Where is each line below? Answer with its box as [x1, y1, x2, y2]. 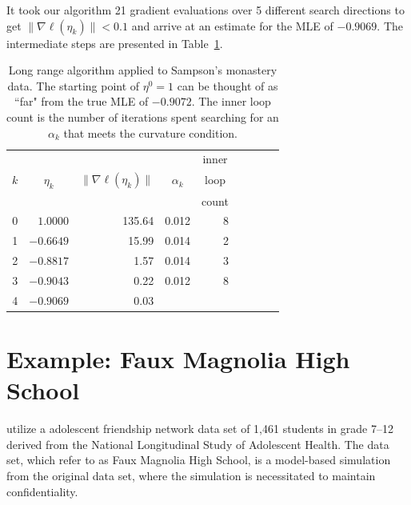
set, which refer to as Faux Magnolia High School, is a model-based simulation [6, 451, 391, 468]
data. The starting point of [7, 77, 140, 94]
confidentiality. [6, 483, 78, 499]
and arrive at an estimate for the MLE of [131, 17, 333, 34]
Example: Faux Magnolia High [6, 343, 350, 375]
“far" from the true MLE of [14, 93, 149, 110]
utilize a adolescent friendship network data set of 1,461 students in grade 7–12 [6, 420, 393, 437]
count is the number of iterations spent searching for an [6, 108, 279, 125]
